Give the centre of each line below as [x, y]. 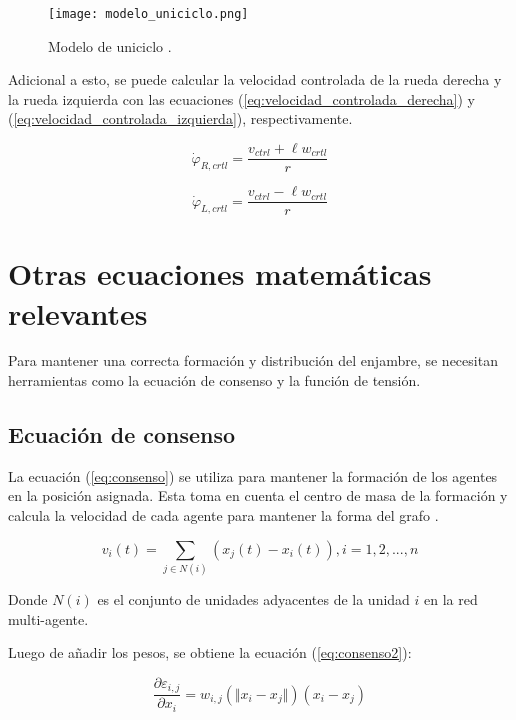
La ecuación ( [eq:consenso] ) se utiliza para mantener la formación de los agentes [253, 475]
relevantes [78, 312]
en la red [451, 598]
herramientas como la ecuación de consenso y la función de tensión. [214, 380]
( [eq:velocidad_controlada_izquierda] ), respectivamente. [180, 118]
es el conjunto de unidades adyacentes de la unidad [253, 598]
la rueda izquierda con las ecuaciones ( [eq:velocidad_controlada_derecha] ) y [241, 98]
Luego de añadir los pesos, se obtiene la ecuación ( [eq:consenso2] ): [210, 652]
